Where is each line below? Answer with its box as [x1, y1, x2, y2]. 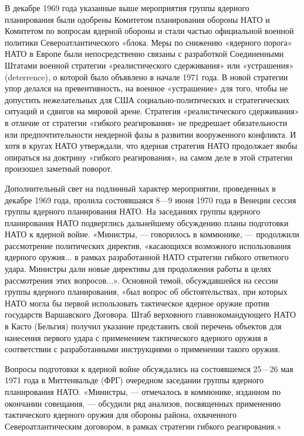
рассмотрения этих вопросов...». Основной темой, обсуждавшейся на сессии [5, 274, 278, 286]
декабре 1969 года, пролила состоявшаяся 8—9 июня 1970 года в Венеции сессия [5, 193, 296, 206]
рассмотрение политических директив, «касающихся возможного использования [5, 239, 291, 251]
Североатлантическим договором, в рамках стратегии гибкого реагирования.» [5, 420, 282, 432]
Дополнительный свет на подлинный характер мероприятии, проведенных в [5, 182, 276, 194]
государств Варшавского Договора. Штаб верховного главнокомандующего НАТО [5, 308, 296, 321]
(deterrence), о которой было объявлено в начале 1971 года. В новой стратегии [5, 70, 288, 83]
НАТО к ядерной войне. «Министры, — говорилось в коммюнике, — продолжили [5, 228, 299, 240]
